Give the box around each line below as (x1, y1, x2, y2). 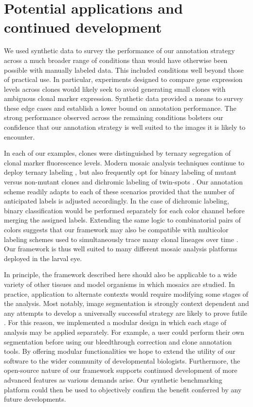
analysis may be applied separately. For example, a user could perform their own (4, 326, 244, 337)
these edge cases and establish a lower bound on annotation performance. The (4, 102, 236, 113)
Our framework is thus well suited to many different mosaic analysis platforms (4, 244, 237, 254)
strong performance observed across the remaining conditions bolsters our (4, 112, 223, 122)
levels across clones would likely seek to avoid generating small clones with (4, 83, 226, 94)
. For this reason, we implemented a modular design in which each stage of (4, 317, 227, 327)
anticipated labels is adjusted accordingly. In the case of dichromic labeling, (4, 196, 229, 206)
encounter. (4, 131, 35, 142)
